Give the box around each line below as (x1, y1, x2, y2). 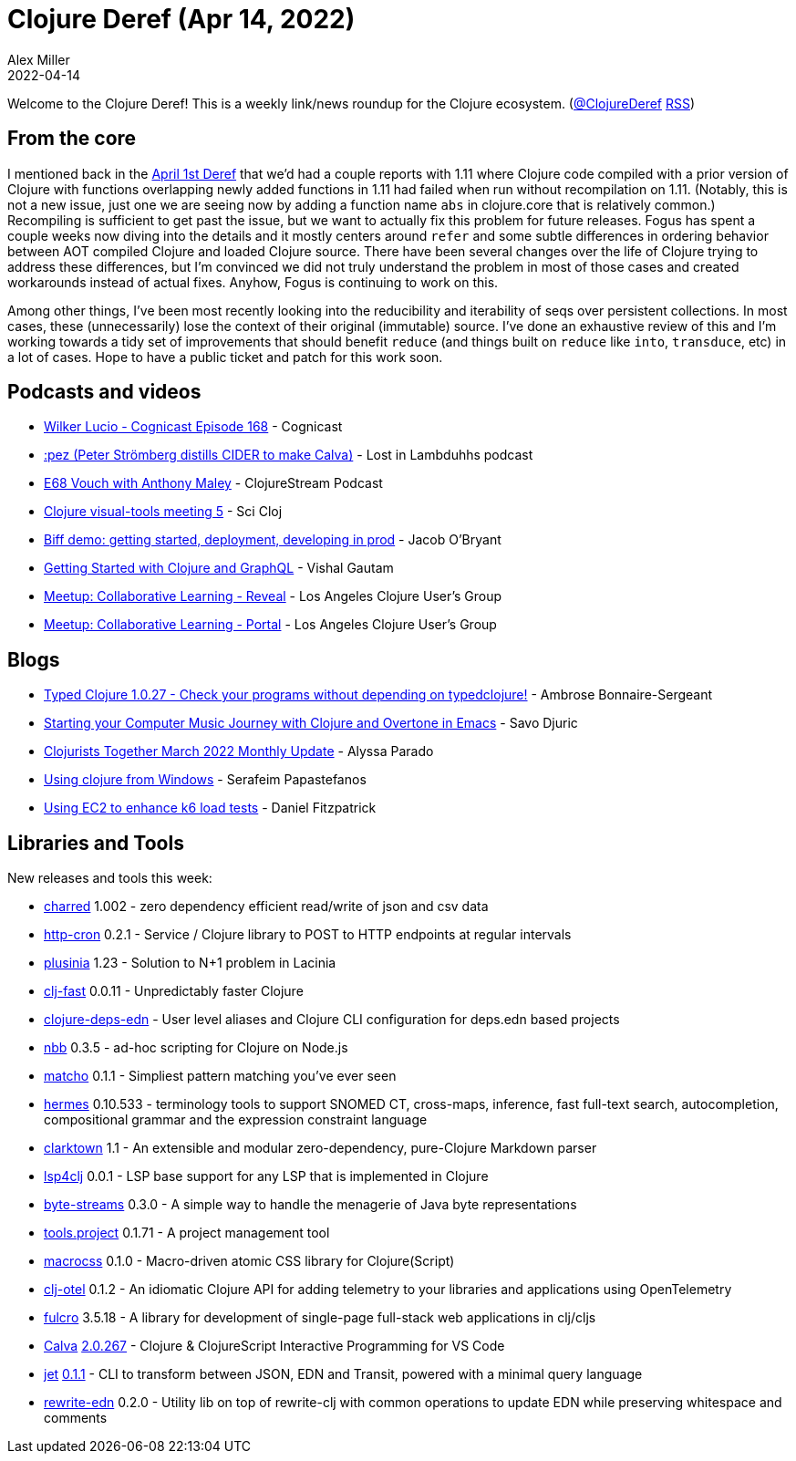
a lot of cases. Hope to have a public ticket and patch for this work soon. (7, 348, 443, 365)
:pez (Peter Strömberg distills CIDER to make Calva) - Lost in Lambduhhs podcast (44, 447, 533, 463)
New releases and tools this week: (7, 870, 212, 886)
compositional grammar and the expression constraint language (44, 1112, 428, 1128)
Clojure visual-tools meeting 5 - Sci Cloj (44, 503, 283, 520)
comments (44, 1410, 108, 1426)
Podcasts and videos (7, 380, 202, 404)
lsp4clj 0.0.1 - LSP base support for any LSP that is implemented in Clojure (44, 1168, 489, 1185)
